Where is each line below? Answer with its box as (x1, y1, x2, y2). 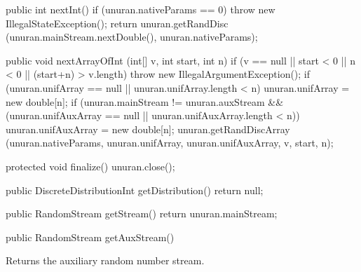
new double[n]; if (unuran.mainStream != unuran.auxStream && (6, 94, 284, 109)
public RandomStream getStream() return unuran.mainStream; (6, 206, 278, 221)
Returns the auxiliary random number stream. (6, 253, 205, 268)
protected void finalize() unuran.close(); (6, 158, 175, 173)
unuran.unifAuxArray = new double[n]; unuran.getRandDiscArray (6, 121, 290, 136)
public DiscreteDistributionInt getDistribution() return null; (6, 182, 264, 197)
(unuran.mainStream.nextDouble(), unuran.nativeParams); (6, 29, 258, 44)
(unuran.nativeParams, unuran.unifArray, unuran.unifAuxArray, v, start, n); (6, 135, 334, 150)
